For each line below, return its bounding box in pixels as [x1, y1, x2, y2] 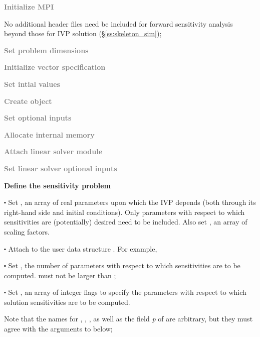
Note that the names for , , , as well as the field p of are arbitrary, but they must [4, 313, 253, 324]
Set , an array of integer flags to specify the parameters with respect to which [8, 287, 246, 297]
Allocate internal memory [4, 129, 95, 140]
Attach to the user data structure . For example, [8, 243, 157, 254]
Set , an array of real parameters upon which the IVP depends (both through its [8, 197, 256, 207]
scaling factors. [4, 226, 50, 237]
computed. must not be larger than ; [4, 270, 116, 280]
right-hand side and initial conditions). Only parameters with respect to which [4, 206, 245, 217]
